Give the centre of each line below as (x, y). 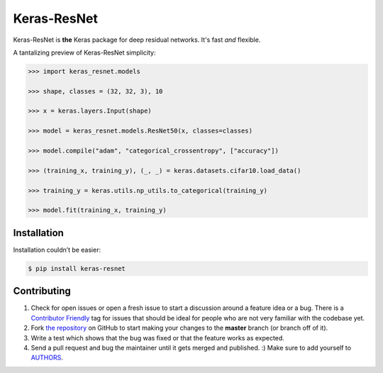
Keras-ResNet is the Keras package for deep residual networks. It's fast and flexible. (137, 40)
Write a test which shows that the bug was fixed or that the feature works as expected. (158, 338)
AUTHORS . (47, 357)
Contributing (42, 291)
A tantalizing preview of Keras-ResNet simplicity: (84, 52)
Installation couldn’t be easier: (57, 250)
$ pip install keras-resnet (77, 268)
